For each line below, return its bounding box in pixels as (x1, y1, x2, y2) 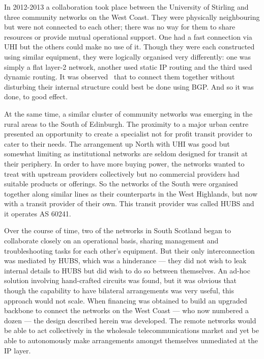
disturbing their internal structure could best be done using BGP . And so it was (4, 81, 254, 92)
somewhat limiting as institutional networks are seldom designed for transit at (4, 148, 248, 159)
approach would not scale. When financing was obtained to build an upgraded (4, 295, 247, 306)
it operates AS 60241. (4, 208, 71, 218)
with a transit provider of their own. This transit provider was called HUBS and (4, 198, 254, 209)
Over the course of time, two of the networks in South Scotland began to (4, 225, 231, 236)
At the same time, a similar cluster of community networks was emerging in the (4, 108, 253, 119)
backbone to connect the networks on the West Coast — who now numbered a (4, 305, 249, 316)
